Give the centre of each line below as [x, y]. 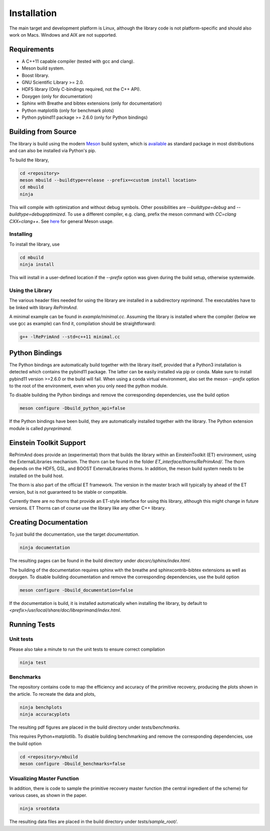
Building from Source [43, 132]
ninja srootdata [40, 809]
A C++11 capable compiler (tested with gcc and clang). [78, 61]
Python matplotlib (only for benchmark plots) [68, 110]
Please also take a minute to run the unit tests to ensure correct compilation [87, 649]
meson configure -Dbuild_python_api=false [72, 408]
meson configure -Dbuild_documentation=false [76, 590]
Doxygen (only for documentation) [57, 96]
